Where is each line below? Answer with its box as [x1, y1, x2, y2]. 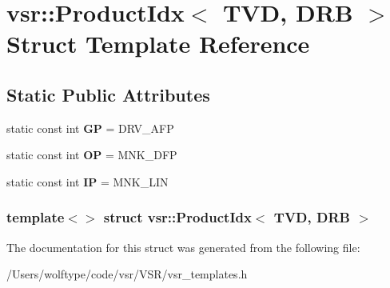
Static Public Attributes [6, 82, 210, 106]
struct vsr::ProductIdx [103, 207, 252, 227]
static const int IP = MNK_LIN [6, 173, 169, 190]
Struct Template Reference [6, 27, 310, 60]
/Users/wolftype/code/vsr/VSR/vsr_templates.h [6, 266, 248, 282]
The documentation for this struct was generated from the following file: [6, 238, 360, 255]
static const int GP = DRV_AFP [6, 119, 174, 136]
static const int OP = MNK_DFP [6, 146, 177, 163]
